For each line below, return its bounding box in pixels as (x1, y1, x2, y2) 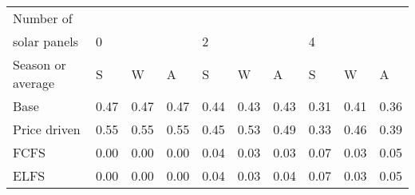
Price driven (13, 120, 81, 138)
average (13, 74, 55, 92)
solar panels (13, 32, 79, 50)
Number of (13, 9, 73, 27)
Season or (13, 55, 66, 74)
